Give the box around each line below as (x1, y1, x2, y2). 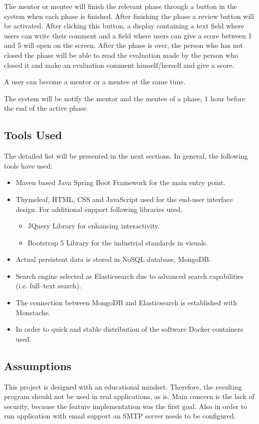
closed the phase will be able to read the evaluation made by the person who (4, 49, 238, 60)
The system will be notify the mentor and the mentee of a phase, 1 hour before (4, 93, 246, 103)
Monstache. (15, 307, 51, 317)
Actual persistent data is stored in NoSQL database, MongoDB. (15, 254, 211, 264)
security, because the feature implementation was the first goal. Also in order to (4, 401, 248, 411)
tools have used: (4, 160, 53, 171)
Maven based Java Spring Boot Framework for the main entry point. (15, 177, 226, 188)
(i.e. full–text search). (15, 280, 81, 291)
